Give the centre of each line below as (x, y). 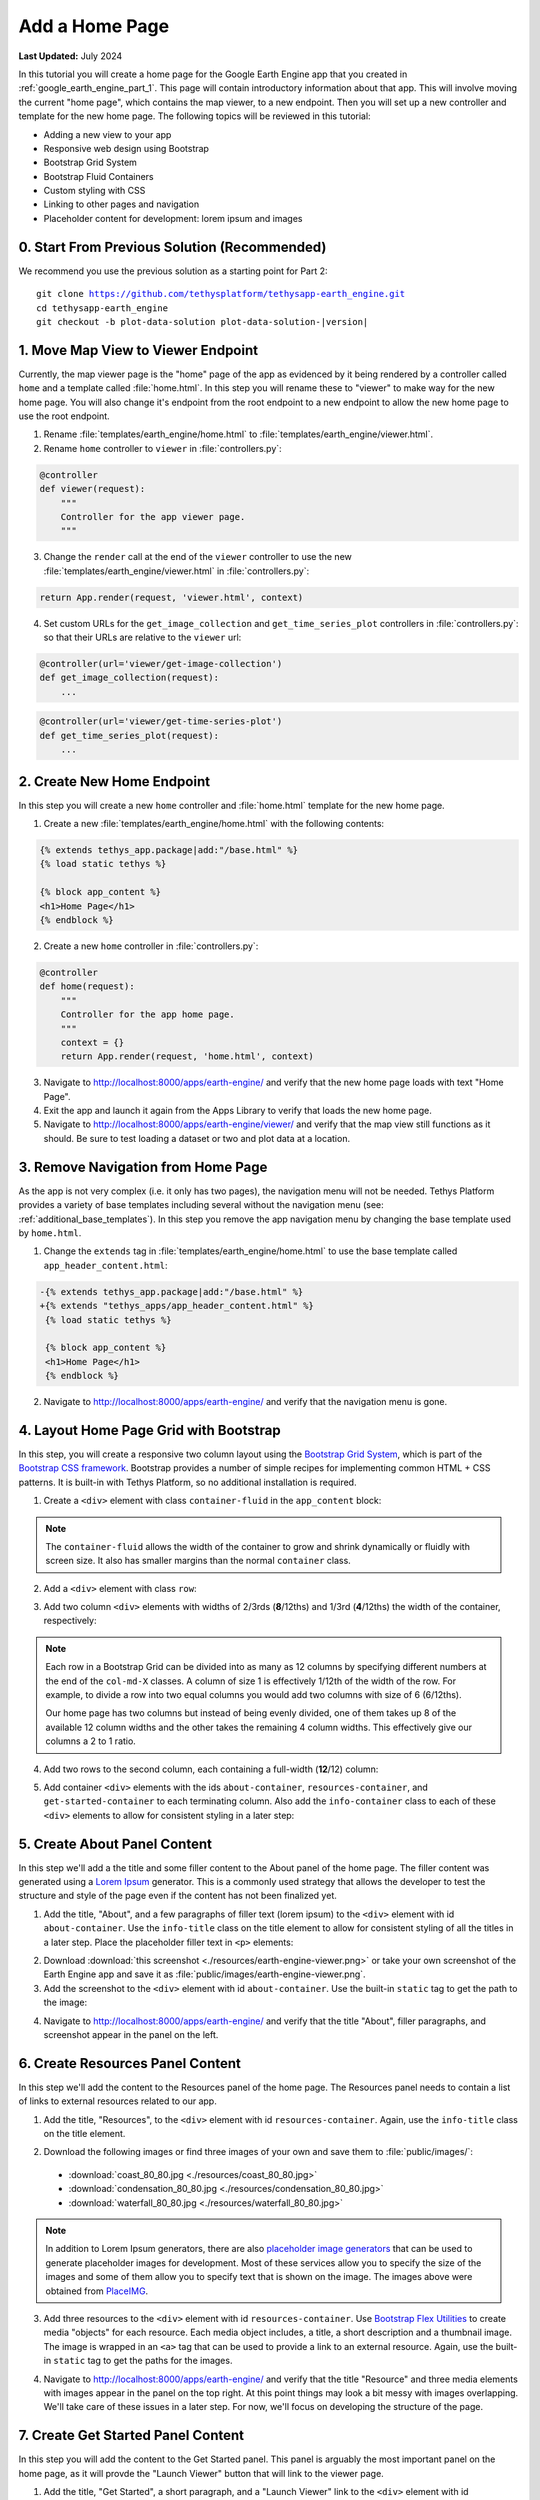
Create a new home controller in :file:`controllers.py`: (151, 946)
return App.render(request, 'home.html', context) (187, 1056)
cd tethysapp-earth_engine (102, 308)
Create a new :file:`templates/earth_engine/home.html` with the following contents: (214, 824)
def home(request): (87, 986)
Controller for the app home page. (147, 1014)
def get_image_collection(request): (129, 678)
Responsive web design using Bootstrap (126, 148)
